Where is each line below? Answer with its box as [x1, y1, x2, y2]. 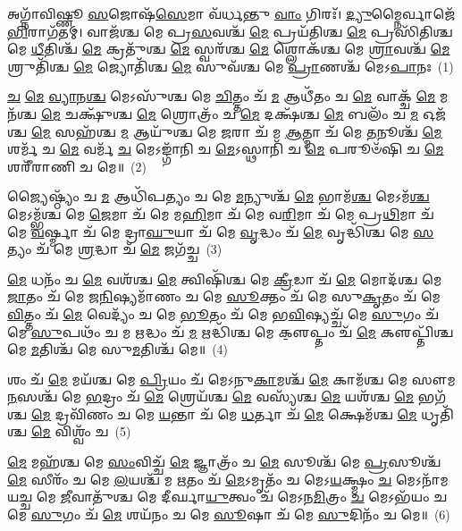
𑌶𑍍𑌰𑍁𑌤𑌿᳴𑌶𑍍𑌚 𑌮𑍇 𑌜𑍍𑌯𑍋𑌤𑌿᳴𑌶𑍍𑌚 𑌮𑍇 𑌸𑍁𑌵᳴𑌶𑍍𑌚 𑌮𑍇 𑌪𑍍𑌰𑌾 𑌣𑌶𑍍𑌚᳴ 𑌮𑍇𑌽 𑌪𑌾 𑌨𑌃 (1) [7, 56, 454, 75]
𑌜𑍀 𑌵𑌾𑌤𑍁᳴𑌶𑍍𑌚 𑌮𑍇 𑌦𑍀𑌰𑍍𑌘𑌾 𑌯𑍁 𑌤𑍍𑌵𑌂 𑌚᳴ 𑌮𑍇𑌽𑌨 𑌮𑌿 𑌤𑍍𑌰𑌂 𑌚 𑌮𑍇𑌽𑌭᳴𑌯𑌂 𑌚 [60, 487, 448, 506]
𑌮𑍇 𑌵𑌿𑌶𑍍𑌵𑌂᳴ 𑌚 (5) [30, 422, 131, 441]
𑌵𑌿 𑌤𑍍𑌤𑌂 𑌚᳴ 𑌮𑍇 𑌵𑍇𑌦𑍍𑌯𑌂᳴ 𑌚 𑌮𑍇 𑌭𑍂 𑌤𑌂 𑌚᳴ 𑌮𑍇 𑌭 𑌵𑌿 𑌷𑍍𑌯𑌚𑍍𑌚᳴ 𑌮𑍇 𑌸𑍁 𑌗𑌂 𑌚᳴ [7, 304, 439, 323]
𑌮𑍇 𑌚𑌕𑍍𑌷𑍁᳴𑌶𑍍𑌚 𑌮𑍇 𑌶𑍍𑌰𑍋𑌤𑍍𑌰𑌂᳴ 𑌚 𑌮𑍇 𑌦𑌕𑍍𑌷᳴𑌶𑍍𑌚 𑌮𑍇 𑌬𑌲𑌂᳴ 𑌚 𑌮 [41, 104, 419, 122]
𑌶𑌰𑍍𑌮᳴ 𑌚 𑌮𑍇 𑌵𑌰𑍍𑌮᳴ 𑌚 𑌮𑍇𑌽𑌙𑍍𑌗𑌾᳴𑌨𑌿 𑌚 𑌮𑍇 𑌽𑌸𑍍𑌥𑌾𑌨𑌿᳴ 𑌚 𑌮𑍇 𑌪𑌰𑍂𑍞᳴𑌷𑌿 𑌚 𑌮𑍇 [7, 139, 444, 158]
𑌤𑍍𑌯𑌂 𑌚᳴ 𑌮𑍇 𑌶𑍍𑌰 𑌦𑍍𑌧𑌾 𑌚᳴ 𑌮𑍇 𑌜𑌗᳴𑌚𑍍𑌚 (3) [7, 240, 223, 258]
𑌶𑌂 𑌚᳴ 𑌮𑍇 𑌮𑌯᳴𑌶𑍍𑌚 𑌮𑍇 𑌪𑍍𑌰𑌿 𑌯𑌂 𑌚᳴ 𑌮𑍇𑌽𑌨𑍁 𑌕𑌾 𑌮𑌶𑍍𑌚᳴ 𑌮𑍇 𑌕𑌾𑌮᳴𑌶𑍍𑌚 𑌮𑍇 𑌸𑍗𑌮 [7, 369, 456, 388]
